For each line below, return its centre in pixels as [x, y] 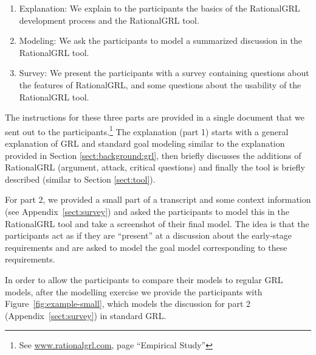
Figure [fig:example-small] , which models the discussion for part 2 [128, 304]
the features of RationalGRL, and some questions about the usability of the [160, 84]
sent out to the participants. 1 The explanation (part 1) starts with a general [147, 130]
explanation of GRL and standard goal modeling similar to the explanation [145, 143]
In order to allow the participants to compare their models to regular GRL [144, 279]
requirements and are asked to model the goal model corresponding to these [146, 247]
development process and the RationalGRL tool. [109, 20]
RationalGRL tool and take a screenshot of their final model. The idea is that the [157, 223]
